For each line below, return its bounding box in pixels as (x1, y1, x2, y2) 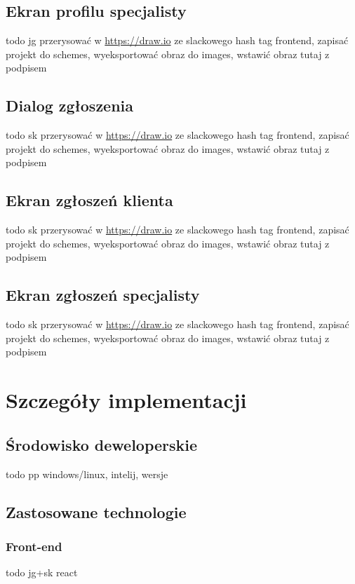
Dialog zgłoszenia (6, 95, 134, 116)
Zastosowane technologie (6, 501, 187, 522)
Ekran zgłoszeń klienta (6, 189, 173, 211)
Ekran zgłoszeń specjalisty (6, 284, 200, 306)
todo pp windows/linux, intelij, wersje (6, 466, 168, 481)
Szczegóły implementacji (6, 386, 247, 414)
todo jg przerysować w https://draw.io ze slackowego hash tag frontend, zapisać (6, 33, 349, 48)
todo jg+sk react (6, 565, 78, 580)
